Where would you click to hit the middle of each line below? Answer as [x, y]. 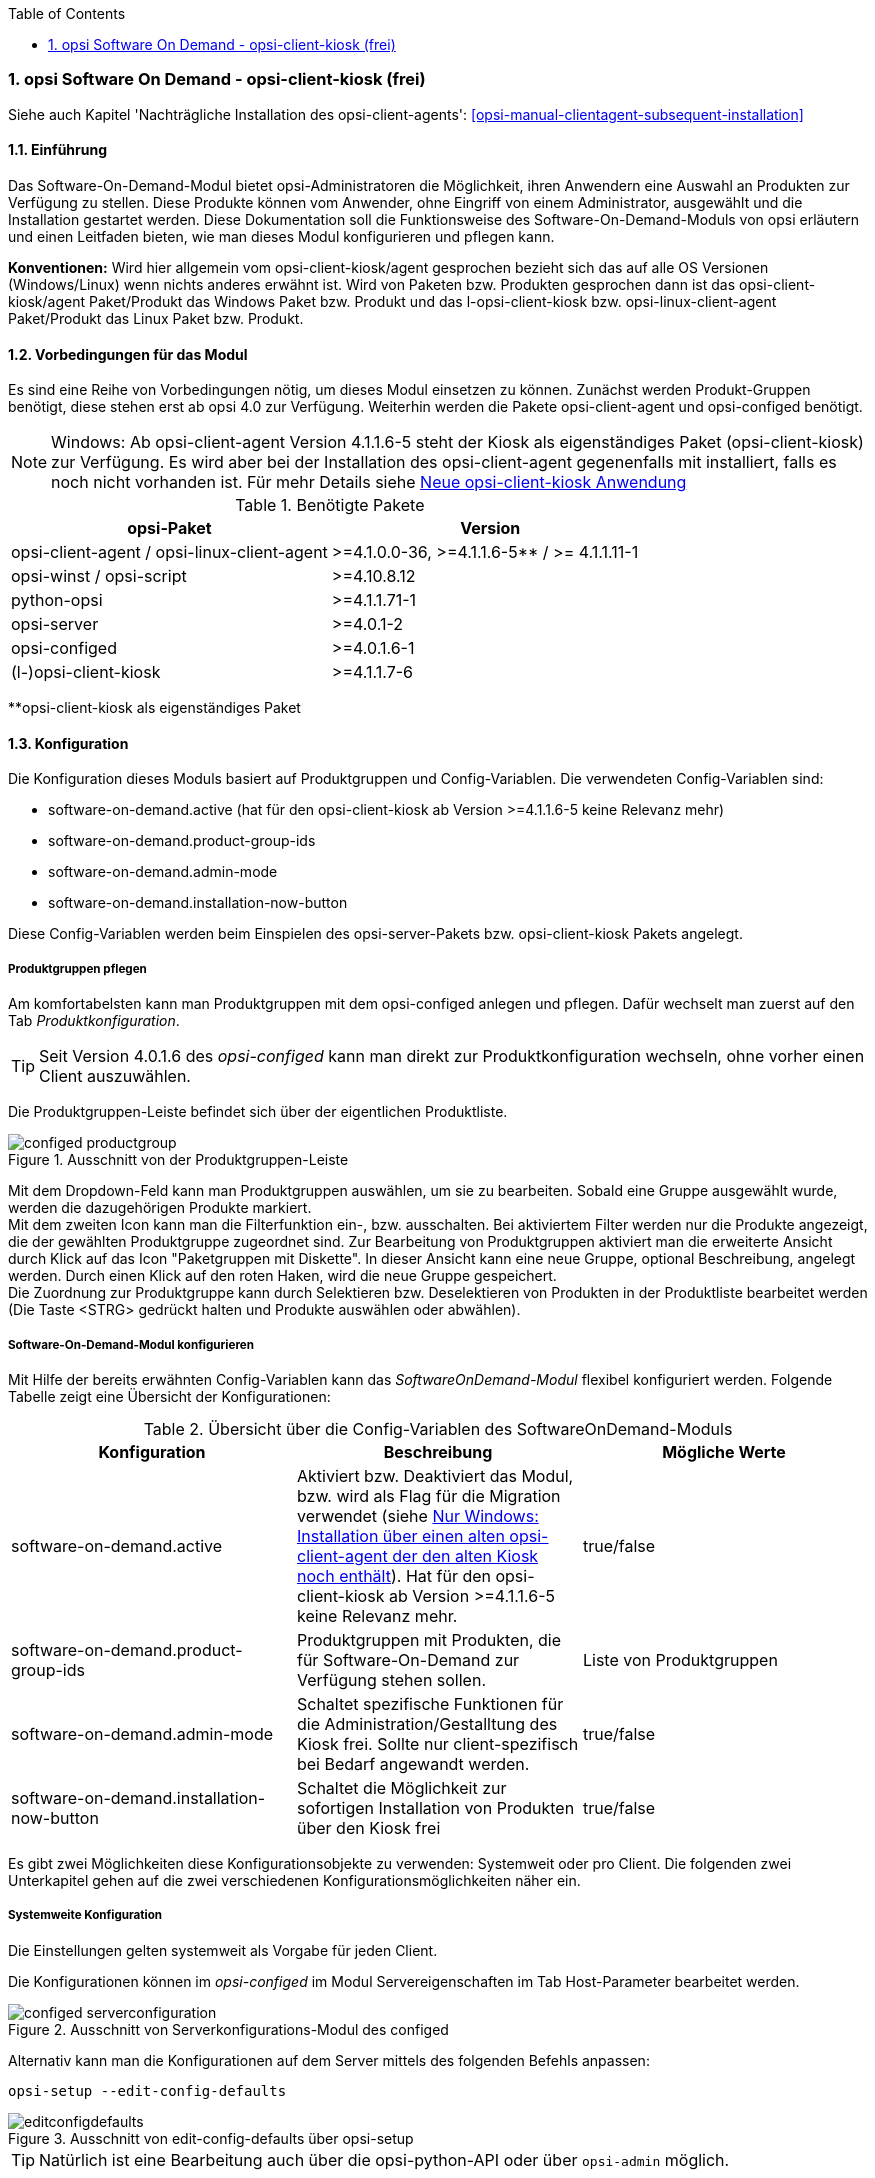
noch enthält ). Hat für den [393, 1575]
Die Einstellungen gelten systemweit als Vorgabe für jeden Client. [223, 1950]
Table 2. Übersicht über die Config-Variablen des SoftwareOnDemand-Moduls [438, 1428]
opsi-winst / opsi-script [99, 576]
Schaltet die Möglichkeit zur [401, 1787]
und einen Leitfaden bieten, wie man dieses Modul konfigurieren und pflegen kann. [281, 236]
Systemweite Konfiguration [85, 1915]
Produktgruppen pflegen [77, 968]
